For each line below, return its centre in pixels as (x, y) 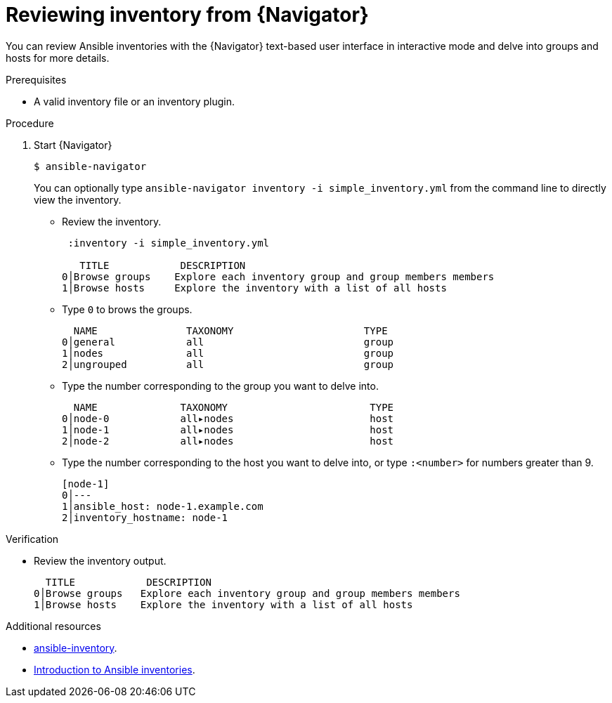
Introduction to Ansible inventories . (115, 669)
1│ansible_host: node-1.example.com (163, 506)
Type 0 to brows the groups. (127, 309)
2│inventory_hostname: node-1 (145, 517)
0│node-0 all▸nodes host (228, 418)
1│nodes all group (228, 353)
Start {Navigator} (73, 145)
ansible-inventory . (76, 648)
